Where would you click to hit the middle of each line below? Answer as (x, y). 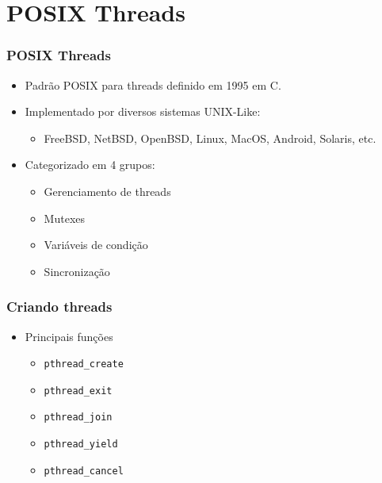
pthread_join (78, 418)
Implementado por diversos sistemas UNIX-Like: (143, 111)
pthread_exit (78, 391)
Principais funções (69, 336)
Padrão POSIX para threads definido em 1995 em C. (153, 84)
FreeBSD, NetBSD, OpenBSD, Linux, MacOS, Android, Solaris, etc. (210, 138)
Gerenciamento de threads (107, 191)
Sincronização (77, 271)
